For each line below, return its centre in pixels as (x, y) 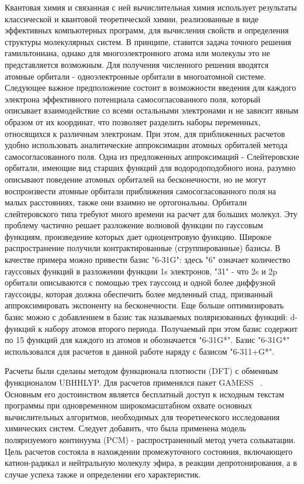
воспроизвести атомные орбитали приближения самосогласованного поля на (140, 190)
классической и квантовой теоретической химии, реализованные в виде (132, 18)
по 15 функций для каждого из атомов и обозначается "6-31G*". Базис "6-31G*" (147, 340)
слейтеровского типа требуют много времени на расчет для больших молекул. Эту (151, 213)
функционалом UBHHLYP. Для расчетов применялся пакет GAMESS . (134, 382)
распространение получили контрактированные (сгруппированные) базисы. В (143, 248)
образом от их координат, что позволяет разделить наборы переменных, (133, 121)
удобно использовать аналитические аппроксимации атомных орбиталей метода (146, 145)
